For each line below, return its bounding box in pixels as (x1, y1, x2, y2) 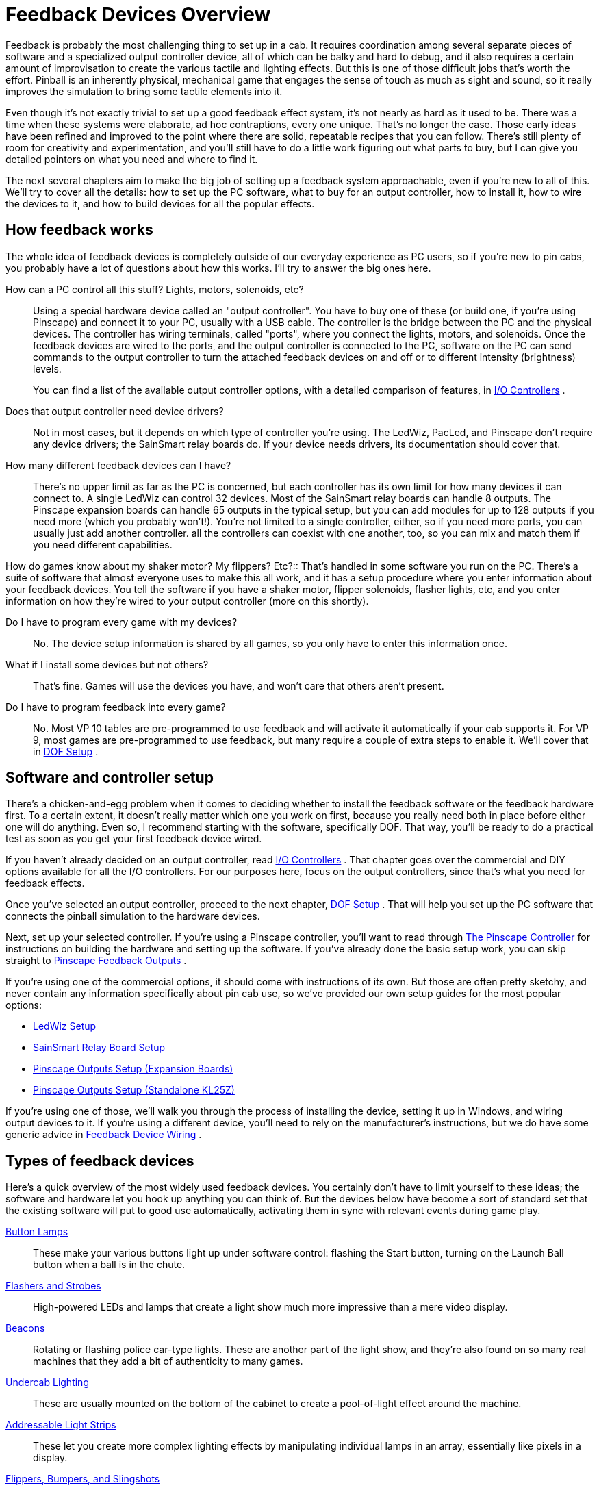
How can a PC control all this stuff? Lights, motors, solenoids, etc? (5, 283, 304, 295)
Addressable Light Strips (5, 1419, 116, 1431)
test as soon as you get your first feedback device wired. (5, 833, 262, 845)
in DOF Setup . (33, 745, 99, 757)
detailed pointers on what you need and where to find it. (5, 153, 258, 165)
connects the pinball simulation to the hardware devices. (5, 910, 260, 922)
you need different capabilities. (33, 538, 173, 551)
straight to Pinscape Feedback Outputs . (5, 955, 187, 967)
